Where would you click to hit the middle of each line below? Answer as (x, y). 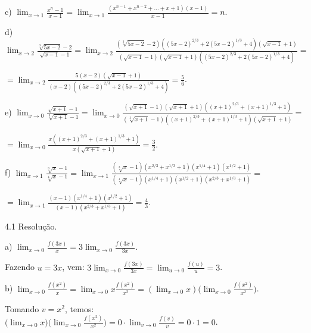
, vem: (73, 267)
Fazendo (20, 267)
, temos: (80, 308)
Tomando (22, 308)
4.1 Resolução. (31, 226)
